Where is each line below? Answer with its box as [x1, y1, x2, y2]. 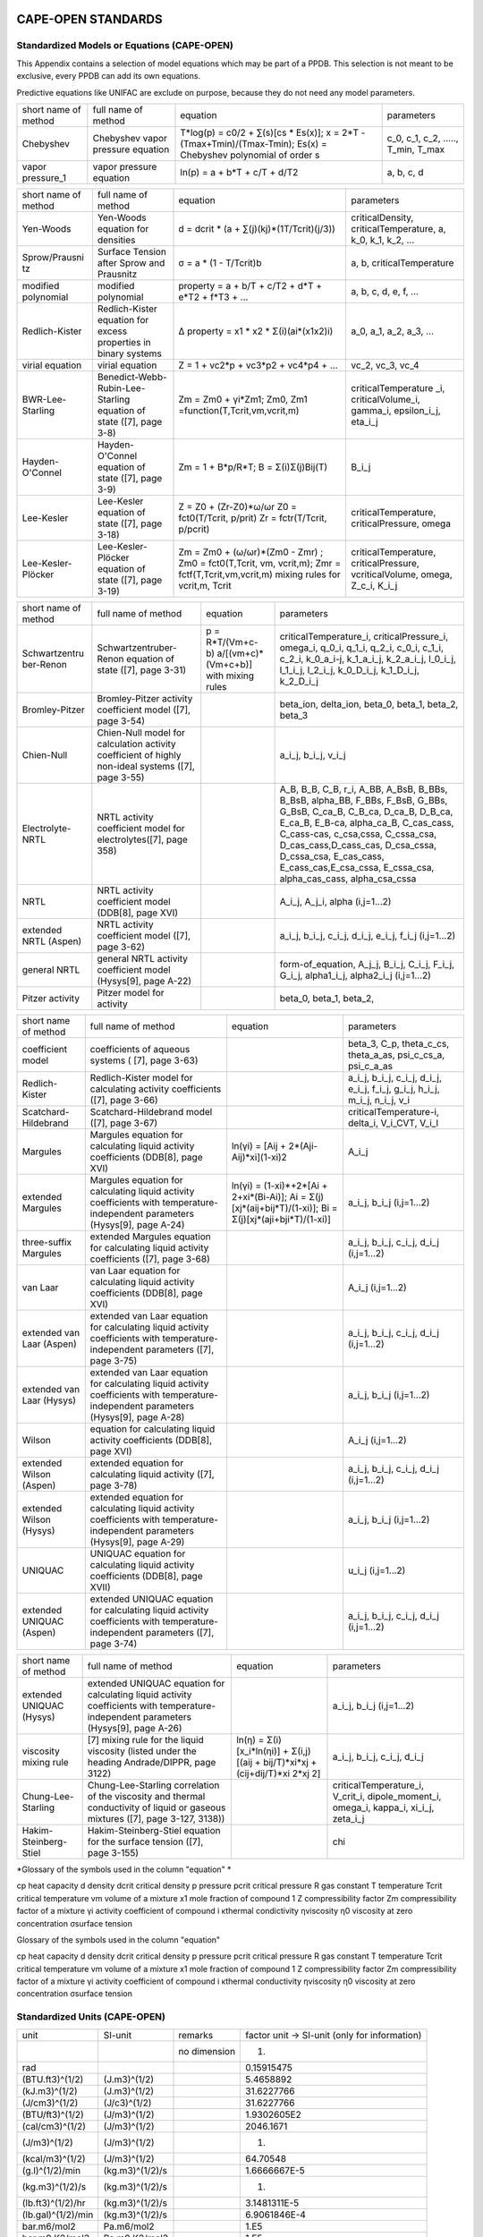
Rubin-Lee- [97, 381, 146, 394]
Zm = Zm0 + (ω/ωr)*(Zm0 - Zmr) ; [178, 546, 324, 558]
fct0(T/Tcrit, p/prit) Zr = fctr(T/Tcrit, [178, 511, 327, 523]
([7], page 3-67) [89, 1117, 158, 1129]
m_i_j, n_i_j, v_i [347, 1093, 411, 1106]
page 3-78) [89, 1479, 138, 1492]
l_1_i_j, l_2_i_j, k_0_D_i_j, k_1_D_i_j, [279, 663, 420, 676]
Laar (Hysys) [21, 1394, 76, 1407]
